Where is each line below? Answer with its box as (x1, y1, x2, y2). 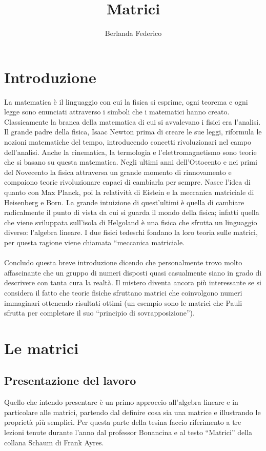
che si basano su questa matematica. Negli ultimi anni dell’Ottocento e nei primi (4, 156, 257, 167)
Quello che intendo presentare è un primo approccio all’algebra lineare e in (4, 397, 238, 407)
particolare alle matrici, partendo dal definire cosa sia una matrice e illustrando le (4, 406, 261, 417)
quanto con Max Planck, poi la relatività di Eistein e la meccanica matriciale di (4, 187, 254, 197)
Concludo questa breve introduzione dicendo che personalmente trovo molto (4, 257, 242, 268)
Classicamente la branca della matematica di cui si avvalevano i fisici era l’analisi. (4, 116, 261, 127)
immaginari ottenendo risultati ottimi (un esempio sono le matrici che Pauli (4, 297, 242, 308)
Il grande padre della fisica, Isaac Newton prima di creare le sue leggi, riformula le (4, 126, 262, 137)
